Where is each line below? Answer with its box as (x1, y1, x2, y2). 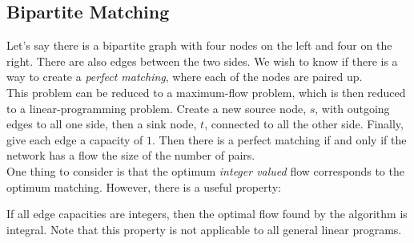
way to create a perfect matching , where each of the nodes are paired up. (6, 68, 363, 85)
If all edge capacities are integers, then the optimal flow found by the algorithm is (6, 205, 408, 222)
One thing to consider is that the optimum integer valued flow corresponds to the (6, 162, 404, 179)
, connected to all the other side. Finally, (204, 115, 404, 132)
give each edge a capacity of (6, 131, 143, 148)
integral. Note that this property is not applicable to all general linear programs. (6, 221, 402, 237)
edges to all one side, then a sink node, (6, 115, 197, 132)
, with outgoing (315, 99, 390, 116)
